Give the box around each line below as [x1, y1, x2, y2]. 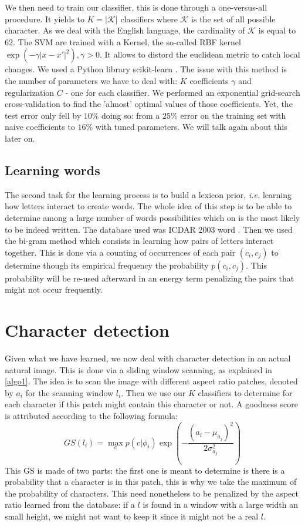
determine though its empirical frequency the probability [5, 259, 209, 271]
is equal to [258, 24, 296, 36]
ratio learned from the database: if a [5, 498, 135, 511]
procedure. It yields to [5, 12, 84, 25]
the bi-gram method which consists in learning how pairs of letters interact [5, 234, 274, 247]
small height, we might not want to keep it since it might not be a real [5, 510, 259, 522]
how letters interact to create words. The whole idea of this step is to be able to [5, 200, 292, 212]
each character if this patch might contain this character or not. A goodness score [5, 398, 298, 410]
